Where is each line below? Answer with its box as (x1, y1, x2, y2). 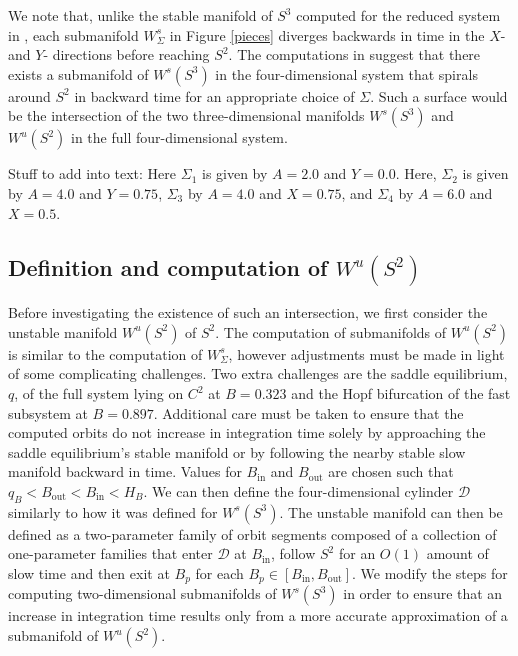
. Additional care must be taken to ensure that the (153, 402, 464, 423)
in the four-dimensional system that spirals (215, 63, 478, 84)
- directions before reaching (43, 44, 210, 65)
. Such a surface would (370, 85, 508, 106)
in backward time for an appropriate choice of (74, 85, 355, 106)
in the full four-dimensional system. (71, 127, 288, 148)
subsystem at (8, 402, 88, 423)
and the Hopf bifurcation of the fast (291, 383, 511, 403)
